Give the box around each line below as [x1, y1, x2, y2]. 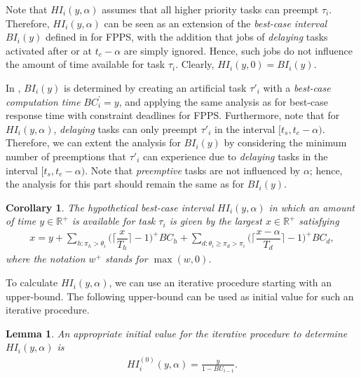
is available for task [71, 213, 156, 228]
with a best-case [263, 80, 331, 94]
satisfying [299, 213, 339, 228]
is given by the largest [169, 213, 262, 228]
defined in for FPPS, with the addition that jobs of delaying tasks [45, 29, 328, 44]
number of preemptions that [6, 148, 127, 163]
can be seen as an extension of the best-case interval [104, 15, 327, 30]
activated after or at [6, 43, 92, 57]
